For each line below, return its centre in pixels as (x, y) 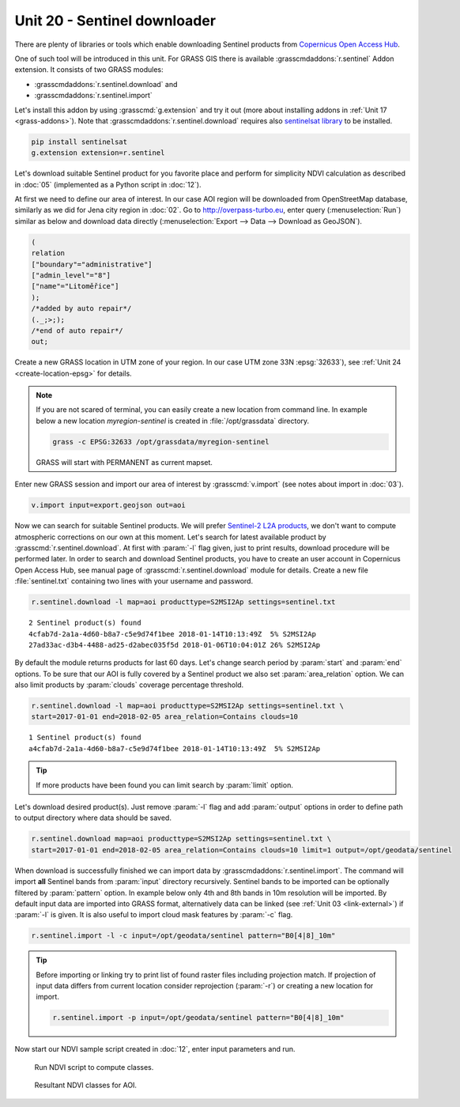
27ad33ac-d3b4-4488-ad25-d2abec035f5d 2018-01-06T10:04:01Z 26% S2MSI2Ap (175, 645)
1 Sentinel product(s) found (85, 738)
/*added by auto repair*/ (81, 309)
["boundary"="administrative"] (92, 264)
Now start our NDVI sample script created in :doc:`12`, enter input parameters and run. (155, 1049)
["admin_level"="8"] (71, 275)
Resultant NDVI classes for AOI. (86, 1085)
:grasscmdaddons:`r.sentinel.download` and (106, 84)
